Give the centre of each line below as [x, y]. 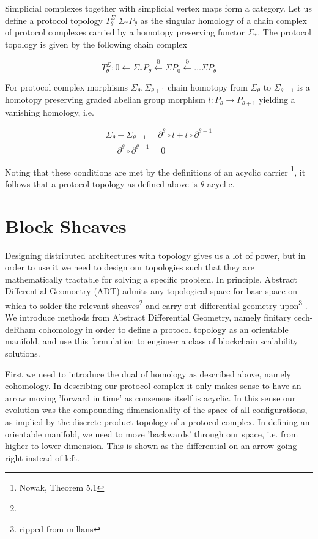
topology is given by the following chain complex [96, 44]
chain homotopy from [208, 87]
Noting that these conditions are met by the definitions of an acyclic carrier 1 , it [155, 171]
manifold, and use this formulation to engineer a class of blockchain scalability [152, 341]
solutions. [23, 353]
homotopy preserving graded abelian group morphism [105, 99]
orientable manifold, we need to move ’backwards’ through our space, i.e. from [152, 433]
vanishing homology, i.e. [50, 112]
